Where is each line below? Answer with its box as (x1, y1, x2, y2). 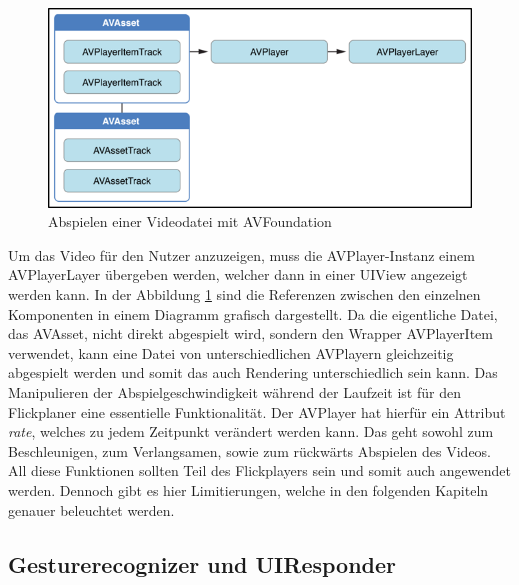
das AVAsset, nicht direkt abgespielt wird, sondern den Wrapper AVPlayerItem (8, 323, 493, 344)
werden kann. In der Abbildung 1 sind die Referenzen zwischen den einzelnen (8, 284, 481, 305)
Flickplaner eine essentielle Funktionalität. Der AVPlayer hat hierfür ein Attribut (8, 401, 506, 422)
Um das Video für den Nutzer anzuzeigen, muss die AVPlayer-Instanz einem (8, 244, 475, 265)
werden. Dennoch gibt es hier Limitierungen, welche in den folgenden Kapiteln (8, 479, 489, 500)
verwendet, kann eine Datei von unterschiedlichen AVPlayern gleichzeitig (8, 342, 454, 363)
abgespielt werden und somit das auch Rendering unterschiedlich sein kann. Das (8, 362, 498, 383)
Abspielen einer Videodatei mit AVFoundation (48, 211, 332, 232)
